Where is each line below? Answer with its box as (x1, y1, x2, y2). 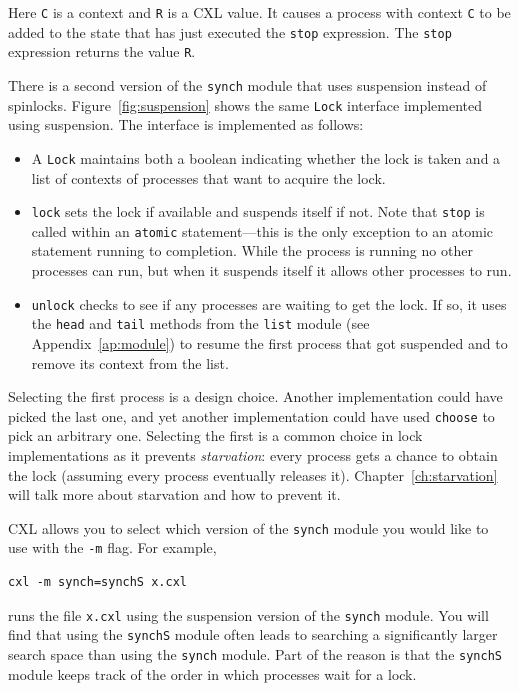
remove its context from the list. (31, 352, 229, 373)
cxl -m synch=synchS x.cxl (8, 575, 187, 590)
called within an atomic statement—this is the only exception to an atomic (31, 220, 494, 241)
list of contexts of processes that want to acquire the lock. (31, 167, 386, 188)
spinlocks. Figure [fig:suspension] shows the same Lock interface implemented (8, 94, 483, 115)
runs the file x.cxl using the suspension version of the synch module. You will (8, 604, 489, 625)
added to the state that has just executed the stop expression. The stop (8, 21, 452, 42)
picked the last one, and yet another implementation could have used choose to (8, 405, 495, 426)
